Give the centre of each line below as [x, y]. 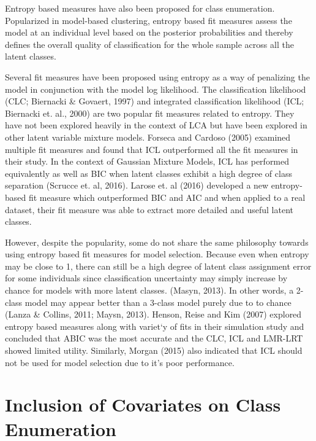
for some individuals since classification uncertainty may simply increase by [146, 278]
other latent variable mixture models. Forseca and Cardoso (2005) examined [148, 137]
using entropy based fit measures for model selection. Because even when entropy [157, 254]
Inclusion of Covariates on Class [143, 404]
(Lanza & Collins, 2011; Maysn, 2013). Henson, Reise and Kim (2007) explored [153, 314]
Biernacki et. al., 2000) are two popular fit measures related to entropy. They [150, 113]
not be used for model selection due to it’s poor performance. [120, 362]
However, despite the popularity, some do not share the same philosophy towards [157, 242]
